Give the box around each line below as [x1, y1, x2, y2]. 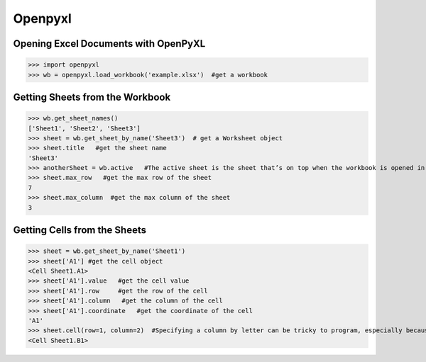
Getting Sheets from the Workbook [13, 91, 171, 103]
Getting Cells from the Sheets [13, 224, 147, 237]
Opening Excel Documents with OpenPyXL [13, 38, 206, 50]
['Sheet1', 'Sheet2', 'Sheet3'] [28, 124, 141, 132]
